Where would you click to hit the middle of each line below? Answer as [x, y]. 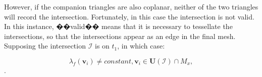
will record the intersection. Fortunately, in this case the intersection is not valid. [129, 16]
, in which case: [141, 46]
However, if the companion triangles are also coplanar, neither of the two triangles [131, 6]
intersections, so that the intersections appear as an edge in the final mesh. [120, 36]
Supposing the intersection [45, 46]
